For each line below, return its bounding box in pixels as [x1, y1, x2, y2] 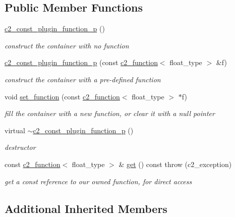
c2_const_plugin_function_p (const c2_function [5, 57, 158, 68]
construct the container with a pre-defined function [5, 74, 161, 84]
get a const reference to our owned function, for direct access [5, 176, 192, 186]
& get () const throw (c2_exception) [119, 158, 232, 169]
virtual [5, 125, 25, 135]
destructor [5, 142, 36, 152]
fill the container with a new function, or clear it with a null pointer [5, 108, 215, 119]
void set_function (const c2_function [5, 91, 120, 101]
